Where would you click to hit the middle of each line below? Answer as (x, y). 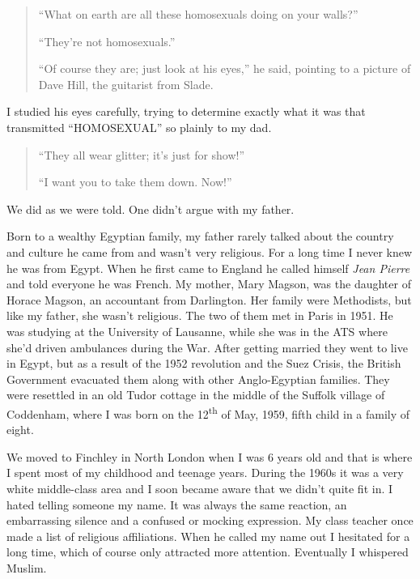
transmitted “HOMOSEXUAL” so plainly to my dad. (139, 127)
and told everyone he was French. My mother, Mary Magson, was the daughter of (209, 284)
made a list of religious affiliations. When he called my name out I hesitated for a (208, 536)
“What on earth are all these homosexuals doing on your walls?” (198, 14)
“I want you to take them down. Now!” (135, 182)
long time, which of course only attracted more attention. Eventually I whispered (208, 552)
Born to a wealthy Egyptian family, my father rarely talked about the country (200, 236)
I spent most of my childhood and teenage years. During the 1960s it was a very (205, 473)
